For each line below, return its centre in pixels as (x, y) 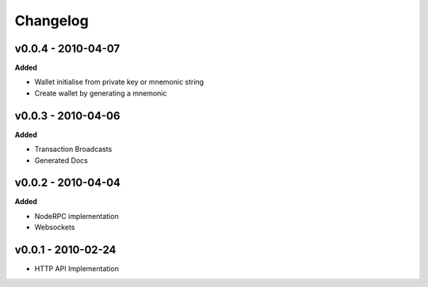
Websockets (55, 227)
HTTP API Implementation (76, 269)
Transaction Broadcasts (73, 149)
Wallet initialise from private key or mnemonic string (119, 82)
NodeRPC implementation (76, 216)
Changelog (52, 21)
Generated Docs (61, 160)
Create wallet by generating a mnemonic (101, 93)
